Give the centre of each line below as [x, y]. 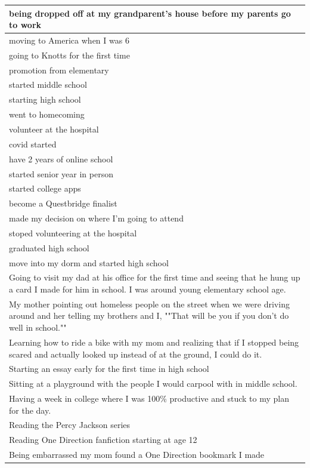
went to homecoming [47, 114]
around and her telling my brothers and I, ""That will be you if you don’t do [149, 315]
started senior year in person [61, 173]
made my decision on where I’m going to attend [96, 218]
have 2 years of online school [61, 158]
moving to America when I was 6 [69, 40]
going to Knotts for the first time [69, 55]
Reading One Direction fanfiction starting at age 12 [103, 440]
